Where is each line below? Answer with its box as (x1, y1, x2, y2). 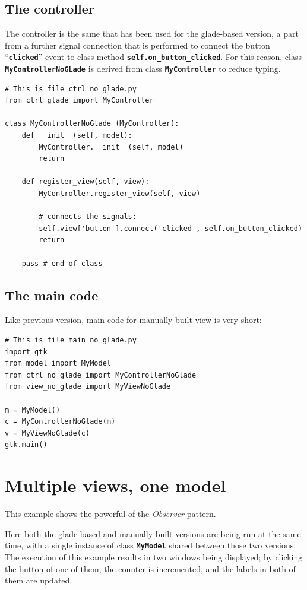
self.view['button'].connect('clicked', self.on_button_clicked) (39, 224, 303, 233)
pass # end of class (21, 259, 103, 268)
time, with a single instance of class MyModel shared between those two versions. (5, 539, 296, 551)
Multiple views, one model (5, 473, 226, 497)
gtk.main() (5, 440, 48, 449)
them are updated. (5, 574, 72, 586)
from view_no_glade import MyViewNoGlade (5, 382, 171, 391)
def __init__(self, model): (21, 131, 132, 140)
